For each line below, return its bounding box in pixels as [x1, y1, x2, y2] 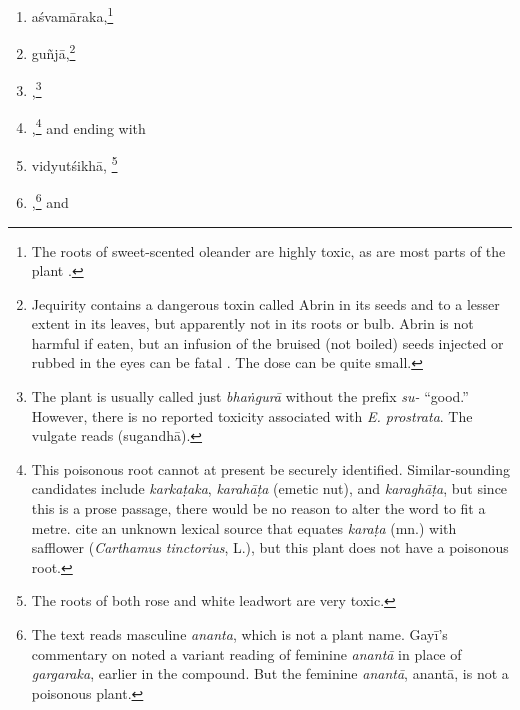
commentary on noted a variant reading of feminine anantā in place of [31, 643, 462, 664]
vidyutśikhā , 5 [31, 152, 118, 175]
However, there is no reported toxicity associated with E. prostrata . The [31, 405, 473, 426]
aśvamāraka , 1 [31, 3, 114, 26]
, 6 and [31, 189, 69, 212]
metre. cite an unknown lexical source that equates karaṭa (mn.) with [31, 517, 457, 538]
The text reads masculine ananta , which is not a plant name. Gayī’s [31, 624, 448, 644]
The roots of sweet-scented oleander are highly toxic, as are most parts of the [31, 240, 506, 261]
